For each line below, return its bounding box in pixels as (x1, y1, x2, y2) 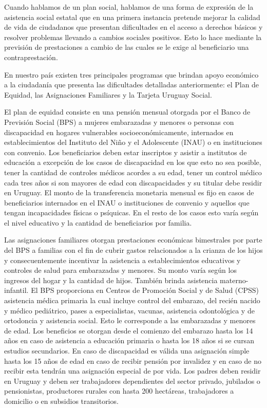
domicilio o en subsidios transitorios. (4, 395, 119, 406)
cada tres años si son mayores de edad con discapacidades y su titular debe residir (4, 177, 262, 188)
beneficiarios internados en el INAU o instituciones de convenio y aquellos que (4, 197, 250, 208)
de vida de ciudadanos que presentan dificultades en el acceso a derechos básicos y (4, 22, 263, 32)
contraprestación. (4, 51, 58, 62)
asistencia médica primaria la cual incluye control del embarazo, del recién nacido (4, 295, 260, 306)
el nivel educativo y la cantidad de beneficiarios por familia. (4, 217, 192, 228)
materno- (220, 274, 249, 285)
